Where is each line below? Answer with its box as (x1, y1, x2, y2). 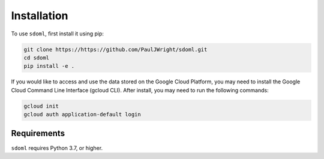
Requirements (11, 128, 65, 139)
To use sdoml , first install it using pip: (11, 30, 104, 37)
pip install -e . (23, 63, 75, 70)
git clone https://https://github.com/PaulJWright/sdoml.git (23, 46, 208, 53)
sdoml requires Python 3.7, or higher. (11, 144, 103, 151)
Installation (11, 9, 68, 22)
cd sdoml (23, 54, 50, 61)
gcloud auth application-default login (23, 111, 141, 118)
